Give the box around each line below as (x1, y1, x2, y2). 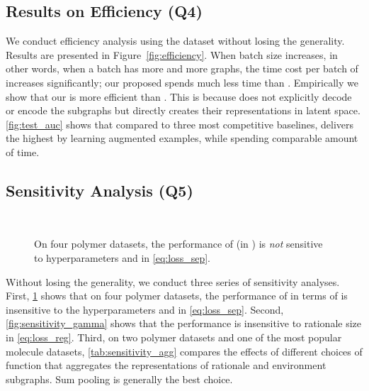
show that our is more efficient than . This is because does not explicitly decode (6, 89, 352, 104)
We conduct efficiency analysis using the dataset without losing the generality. (6, 33, 345, 48)
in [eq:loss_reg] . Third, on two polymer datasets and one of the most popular (6, 329, 342, 344)
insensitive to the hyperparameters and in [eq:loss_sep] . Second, (6, 302, 284, 316)
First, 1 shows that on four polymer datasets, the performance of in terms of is (6, 288, 348, 303)
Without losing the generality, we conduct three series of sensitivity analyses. (6, 274, 340, 289)
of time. (6, 144, 40, 159)
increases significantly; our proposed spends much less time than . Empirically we (6, 75, 358, 89)
